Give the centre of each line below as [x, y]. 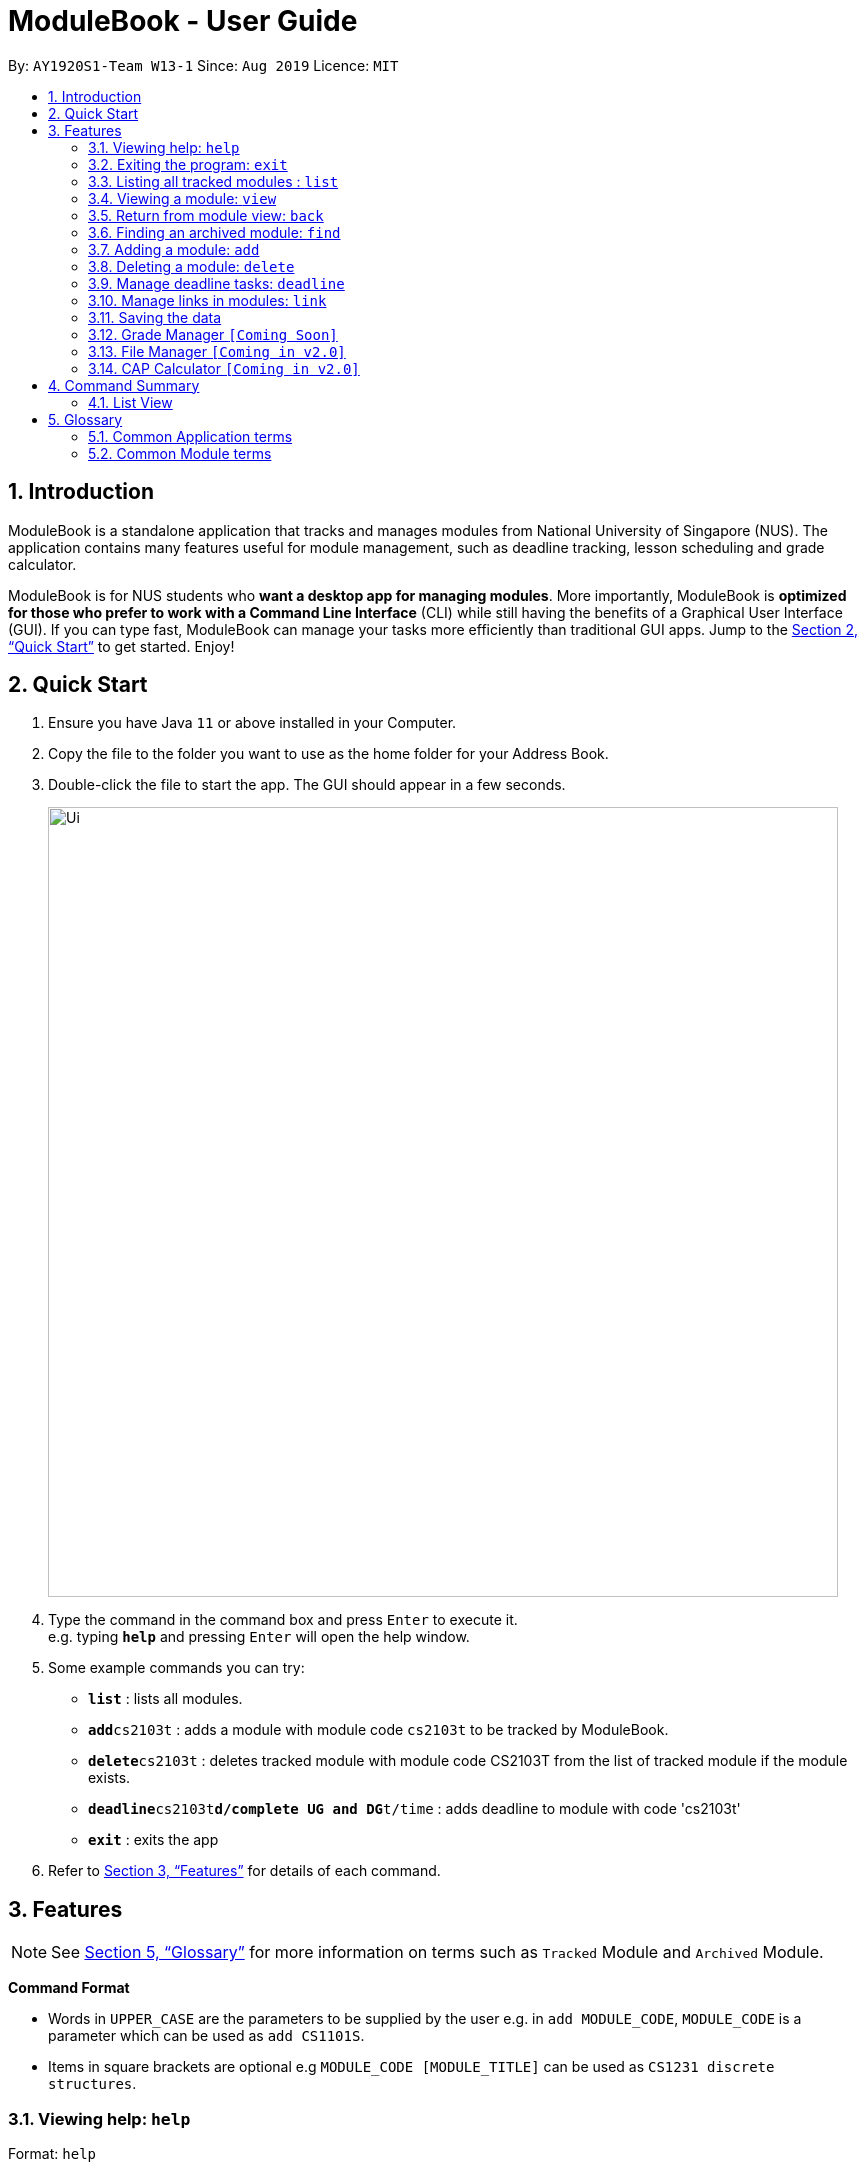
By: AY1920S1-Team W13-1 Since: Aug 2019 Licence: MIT [203, 65]
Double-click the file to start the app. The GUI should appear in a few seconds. [307, 785]
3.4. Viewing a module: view [182, 198]
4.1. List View [130, 402]
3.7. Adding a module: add [174, 249]
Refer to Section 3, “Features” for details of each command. [244, 1871]
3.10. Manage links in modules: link [207, 300]
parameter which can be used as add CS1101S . [206, 2036]
